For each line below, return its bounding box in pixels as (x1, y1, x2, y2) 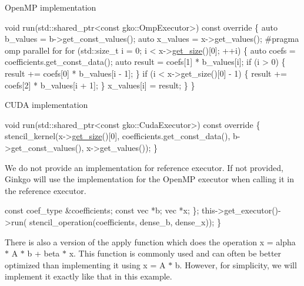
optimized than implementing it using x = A (5, 258, 166, 271)
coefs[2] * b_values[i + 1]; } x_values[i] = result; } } (5, 78, 195, 91)
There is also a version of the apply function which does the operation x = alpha (5, 235, 296, 248)
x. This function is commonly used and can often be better (69, 247, 282, 259)
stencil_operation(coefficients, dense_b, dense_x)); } (29, 215, 221, 228)
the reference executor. (5, 184, 86, 196)
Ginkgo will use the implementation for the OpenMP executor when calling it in (5, 173, 295, 185)
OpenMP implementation (5, 1, 96, 13)
